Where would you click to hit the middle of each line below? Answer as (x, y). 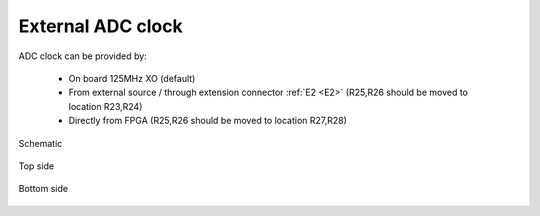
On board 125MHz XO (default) (132, 78)
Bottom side (43, 189)
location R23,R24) (105, 106)
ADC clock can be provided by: (82, 56)
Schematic (40, 143)
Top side (36, 166)
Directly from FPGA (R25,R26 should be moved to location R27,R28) (207, 121)
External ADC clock (101, 26)
